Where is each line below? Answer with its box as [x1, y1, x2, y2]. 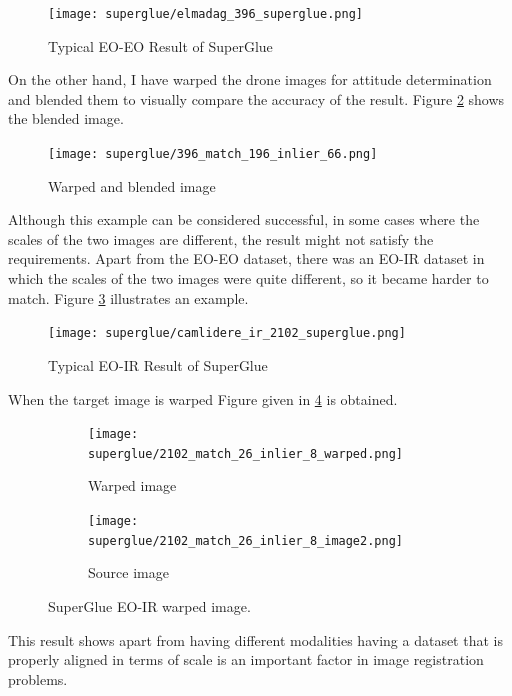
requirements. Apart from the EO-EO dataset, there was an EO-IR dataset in [8, 248, 485, 269]
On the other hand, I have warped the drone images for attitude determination [8, 69, 492, 90]
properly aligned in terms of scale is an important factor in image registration [8, 649, 484, 670]
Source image [88, 562, 169, 583]
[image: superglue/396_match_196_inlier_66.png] [48, 147, 378, 162]
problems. [8, 668, 68, 689]
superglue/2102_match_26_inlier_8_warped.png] [88, 446, 403, 461]
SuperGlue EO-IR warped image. [48, 595, 251, 616]
